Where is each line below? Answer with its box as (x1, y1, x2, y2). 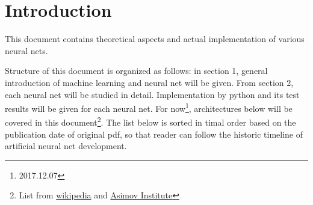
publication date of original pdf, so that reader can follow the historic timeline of (5, 127, 303, 140)
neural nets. (5, 44, 48, 57)
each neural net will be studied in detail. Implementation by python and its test (5, 88, 300, 100)
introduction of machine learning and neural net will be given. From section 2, (5, 76, 294, 88)
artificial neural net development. (5, 139, 127, 152)
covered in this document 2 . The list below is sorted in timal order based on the (5, 114, 296, 128)
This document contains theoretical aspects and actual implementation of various (5, 32, 305, 45)
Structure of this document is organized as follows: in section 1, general (5, 64, 268, 77)
